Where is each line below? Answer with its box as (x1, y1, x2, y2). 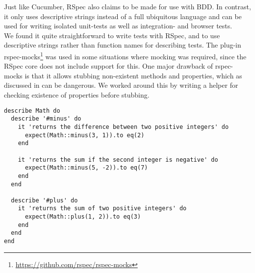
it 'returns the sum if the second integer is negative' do (18, 156, 218, 163)
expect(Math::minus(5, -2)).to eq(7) (25, 164, 148, 172)
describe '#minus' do (11, 115, 81, 123)
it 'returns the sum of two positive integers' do (18, 205, 187, 212)
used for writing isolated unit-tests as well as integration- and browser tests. (4, 21, 232, 31)
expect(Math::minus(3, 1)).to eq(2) (25, 131, 145, 139)
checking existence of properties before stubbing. (4, 90, 150, 99)
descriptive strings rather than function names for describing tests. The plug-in (4, 40, 241, 50)
